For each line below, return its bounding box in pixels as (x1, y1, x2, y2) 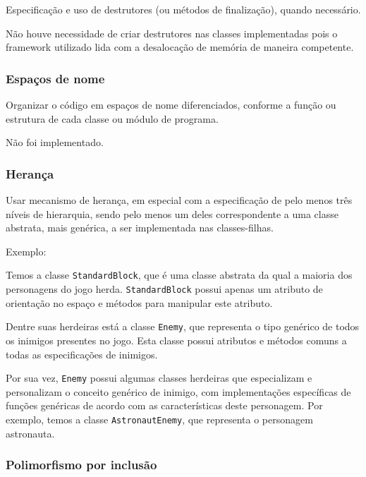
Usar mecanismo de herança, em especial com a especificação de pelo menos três (6, 193, 353, 207)
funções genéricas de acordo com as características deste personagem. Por (6, 398, 323, 413)
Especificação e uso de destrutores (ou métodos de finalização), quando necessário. (6, 2, 361, 16)
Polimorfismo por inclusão (6, 456, 157, 473)
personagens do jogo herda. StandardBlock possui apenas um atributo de (6, 282, 323, 296)
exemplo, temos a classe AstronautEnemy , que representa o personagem (6, 411, 313, 426)
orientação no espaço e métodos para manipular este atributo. (6, 295, 273, 310)
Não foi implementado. (6, 135, 104, 150)
